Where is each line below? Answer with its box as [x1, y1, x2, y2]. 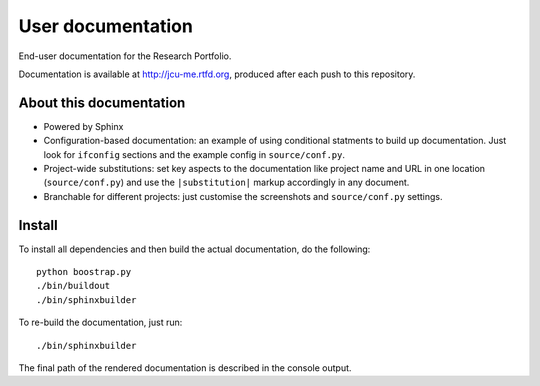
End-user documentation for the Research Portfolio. [18, 50, 232, 62]
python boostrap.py [36, 266, 132, 278]
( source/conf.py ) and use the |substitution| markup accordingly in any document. [43, 176, 410, 189]
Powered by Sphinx [43, 120, 124, 132]
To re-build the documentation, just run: [18, 316, 183, 329]
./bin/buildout [36, 280, 111, 292]
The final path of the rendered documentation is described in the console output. [18, 362, 352, 374]
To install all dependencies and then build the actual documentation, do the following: [18, 243, 371, 255]
